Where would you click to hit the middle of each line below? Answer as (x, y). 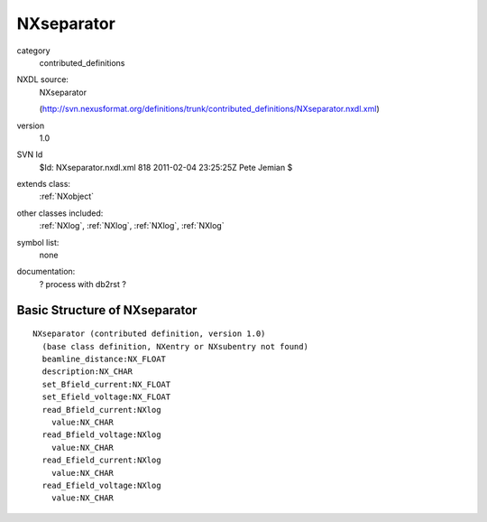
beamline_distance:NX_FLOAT (104, 359)
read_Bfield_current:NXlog (101, 410)
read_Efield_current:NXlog (101, 460)
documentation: (46, 272)
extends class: (44, 184)
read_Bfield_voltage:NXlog (101, 435)
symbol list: (38, 242)
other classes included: (60, 213)
